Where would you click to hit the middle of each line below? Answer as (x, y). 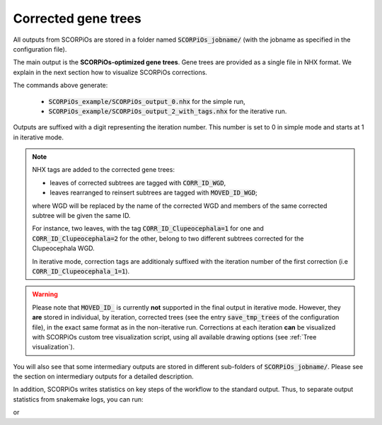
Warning (45, 294)
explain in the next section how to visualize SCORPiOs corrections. (110, 72)
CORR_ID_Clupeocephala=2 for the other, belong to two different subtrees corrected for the (168, 238)
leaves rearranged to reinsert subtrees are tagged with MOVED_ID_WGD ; (154, 193)
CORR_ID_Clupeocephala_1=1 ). (81, 271)
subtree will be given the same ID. (81, 216)
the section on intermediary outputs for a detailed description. (103, 377)
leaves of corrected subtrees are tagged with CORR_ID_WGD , (138, 182)
